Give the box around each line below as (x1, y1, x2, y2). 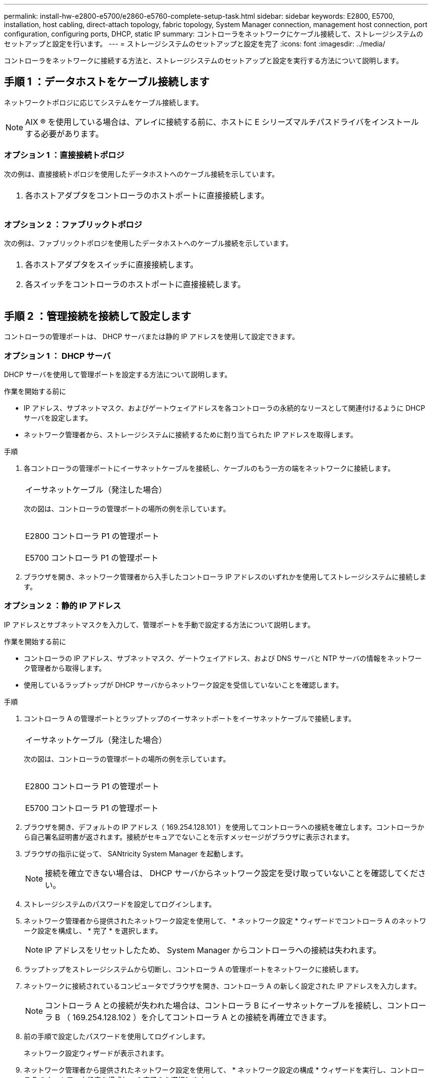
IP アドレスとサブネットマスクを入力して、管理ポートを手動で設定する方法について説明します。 (4, 620, 315, 629)
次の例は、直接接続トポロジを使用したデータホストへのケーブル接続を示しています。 (4, 169, 279, 178)
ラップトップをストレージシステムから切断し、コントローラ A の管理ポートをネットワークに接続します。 (24, 964, 363, 973)
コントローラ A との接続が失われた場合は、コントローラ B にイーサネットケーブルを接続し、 (45, 1000, 387, 1010)
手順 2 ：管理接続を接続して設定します (4, 309, 191, 322)
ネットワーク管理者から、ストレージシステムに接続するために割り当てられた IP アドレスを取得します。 (24, 430, 358, 439)
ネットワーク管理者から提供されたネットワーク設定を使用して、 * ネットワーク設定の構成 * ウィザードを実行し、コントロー (24, 1065, 425, 1074)
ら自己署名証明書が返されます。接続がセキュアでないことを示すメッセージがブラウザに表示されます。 (24, 832, 354, 841)
